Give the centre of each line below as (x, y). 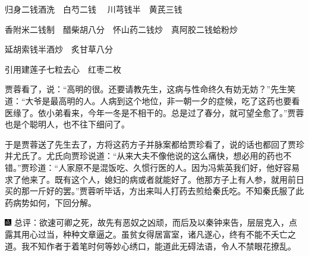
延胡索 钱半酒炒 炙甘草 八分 (59, 49)
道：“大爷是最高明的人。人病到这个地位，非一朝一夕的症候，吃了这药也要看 (152, 100)
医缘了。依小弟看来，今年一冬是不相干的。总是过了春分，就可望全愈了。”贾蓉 (154, 112)
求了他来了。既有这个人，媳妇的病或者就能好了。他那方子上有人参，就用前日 (154, 179)
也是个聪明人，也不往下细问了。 (67, 124)
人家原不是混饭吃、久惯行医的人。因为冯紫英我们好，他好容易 (179, 167)
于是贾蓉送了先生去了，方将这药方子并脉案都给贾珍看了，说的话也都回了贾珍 (154, 144)
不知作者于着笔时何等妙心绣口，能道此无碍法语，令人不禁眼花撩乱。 (163, 246)
